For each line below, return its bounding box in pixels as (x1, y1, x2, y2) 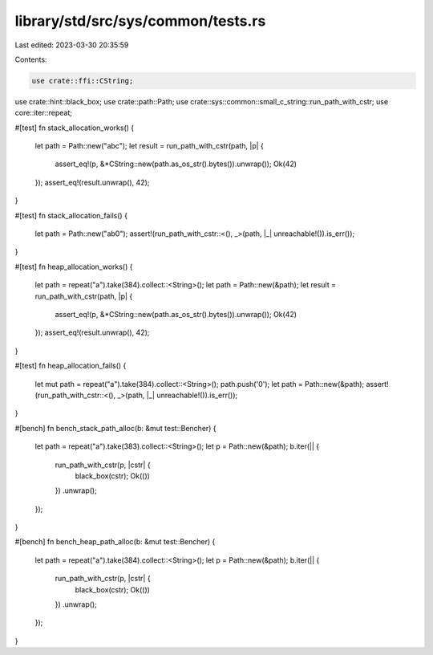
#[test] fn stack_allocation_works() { (14, 123, 135, 132)
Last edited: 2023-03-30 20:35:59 (14, 40, 129, 50)
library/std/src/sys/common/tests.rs (14, 12, 266, 30)
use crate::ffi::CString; (31, 76, 134, 85)
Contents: (14, 55, 47, 64)
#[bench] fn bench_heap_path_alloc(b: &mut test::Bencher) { (14, 537, 216, 547)
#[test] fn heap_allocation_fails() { (14, 361, 127, 371)
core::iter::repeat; (14, 108, 72, 118)
